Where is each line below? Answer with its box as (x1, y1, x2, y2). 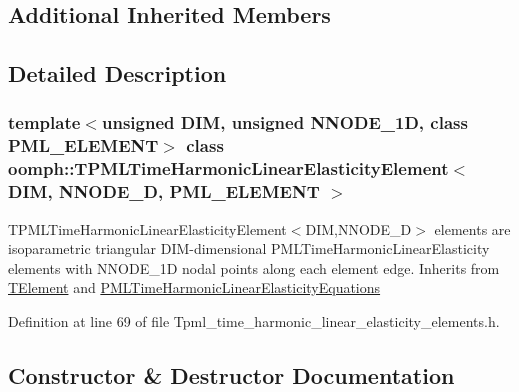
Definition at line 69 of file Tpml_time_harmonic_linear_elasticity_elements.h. (8, 310, 500, 331)
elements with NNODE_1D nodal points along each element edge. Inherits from (8, 257, 500, 278)
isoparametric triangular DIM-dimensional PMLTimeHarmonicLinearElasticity (8, 238, 490, 259)
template (8, 110, 81, 135)
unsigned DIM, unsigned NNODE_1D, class (101, 110, 468, 135)
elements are (434, 218, 511, 239)
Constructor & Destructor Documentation (8, 359, 455, 390)
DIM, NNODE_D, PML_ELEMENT (8, 179, 320, 204)
